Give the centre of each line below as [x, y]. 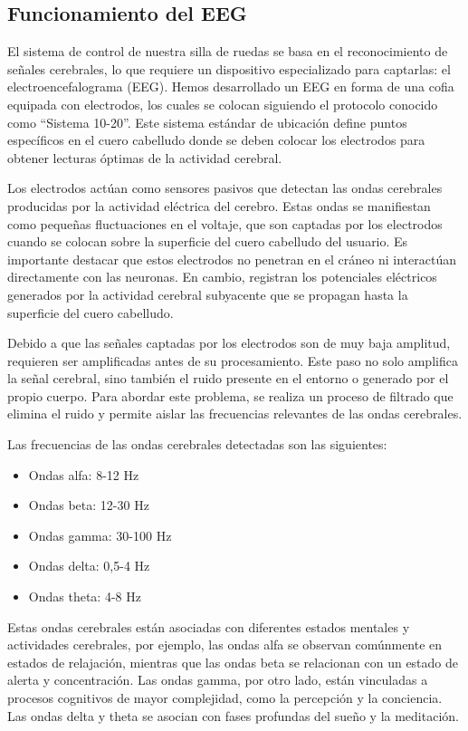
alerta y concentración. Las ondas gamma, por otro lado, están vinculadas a [218, 680]
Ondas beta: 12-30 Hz [89, 505]
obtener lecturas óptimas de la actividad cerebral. [145, 157]
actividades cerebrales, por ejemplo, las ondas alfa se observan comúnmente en [225, 644]
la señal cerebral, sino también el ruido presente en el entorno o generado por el [228, 378]
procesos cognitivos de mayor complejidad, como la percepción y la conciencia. [225, 698]
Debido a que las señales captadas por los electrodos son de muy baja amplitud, [229, 343]
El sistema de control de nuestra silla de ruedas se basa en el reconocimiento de [228, 51]
